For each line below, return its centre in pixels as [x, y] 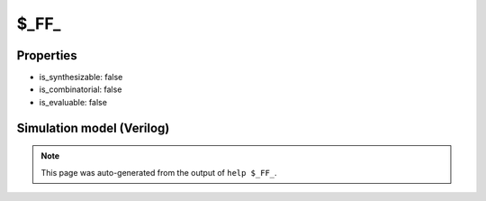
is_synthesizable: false [81, 78]
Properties [47, 55]
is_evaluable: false [73, 102]
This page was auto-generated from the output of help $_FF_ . [159, 172]
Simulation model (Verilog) [93, 128]
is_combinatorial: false [81, 89]
